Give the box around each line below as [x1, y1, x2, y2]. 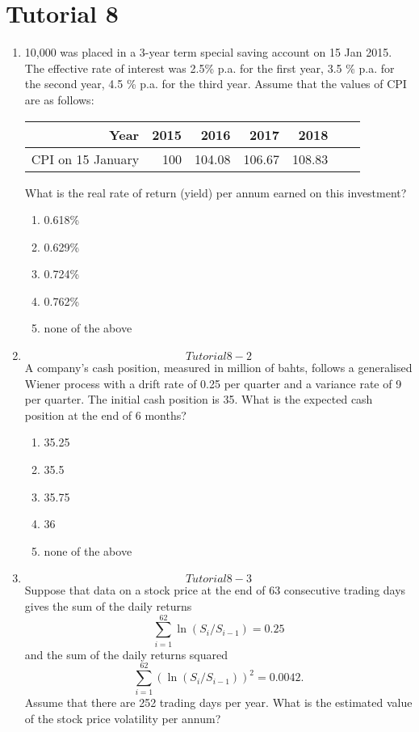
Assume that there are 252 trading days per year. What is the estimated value [24, 694, 413, 711]
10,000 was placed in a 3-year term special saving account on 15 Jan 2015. [24, 44, 392, 61]
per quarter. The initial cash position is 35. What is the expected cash [24, 391, 373, 408]
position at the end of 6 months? [24, 406, 186, 423]
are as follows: [24, 91, 94, 108]
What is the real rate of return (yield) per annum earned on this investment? [24, 184, 407, 201]
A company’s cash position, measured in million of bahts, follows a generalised [24, 359, 413, 376]
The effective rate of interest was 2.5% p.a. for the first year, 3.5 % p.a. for [24, 59, 395, 76]
